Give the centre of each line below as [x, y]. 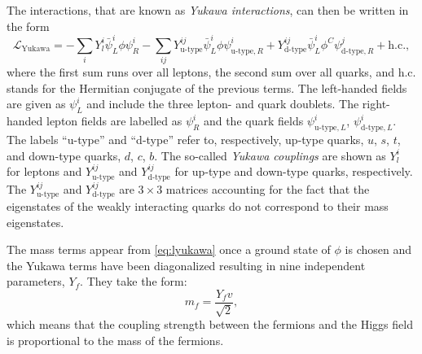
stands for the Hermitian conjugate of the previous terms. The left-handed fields [207, 87]
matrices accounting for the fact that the [268, 188]
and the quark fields [253, 121]
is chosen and [378, 249]
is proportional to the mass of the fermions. [115, 341]
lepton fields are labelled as [114, 121]
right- [376, 104]
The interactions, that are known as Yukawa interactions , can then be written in [208, 10]
